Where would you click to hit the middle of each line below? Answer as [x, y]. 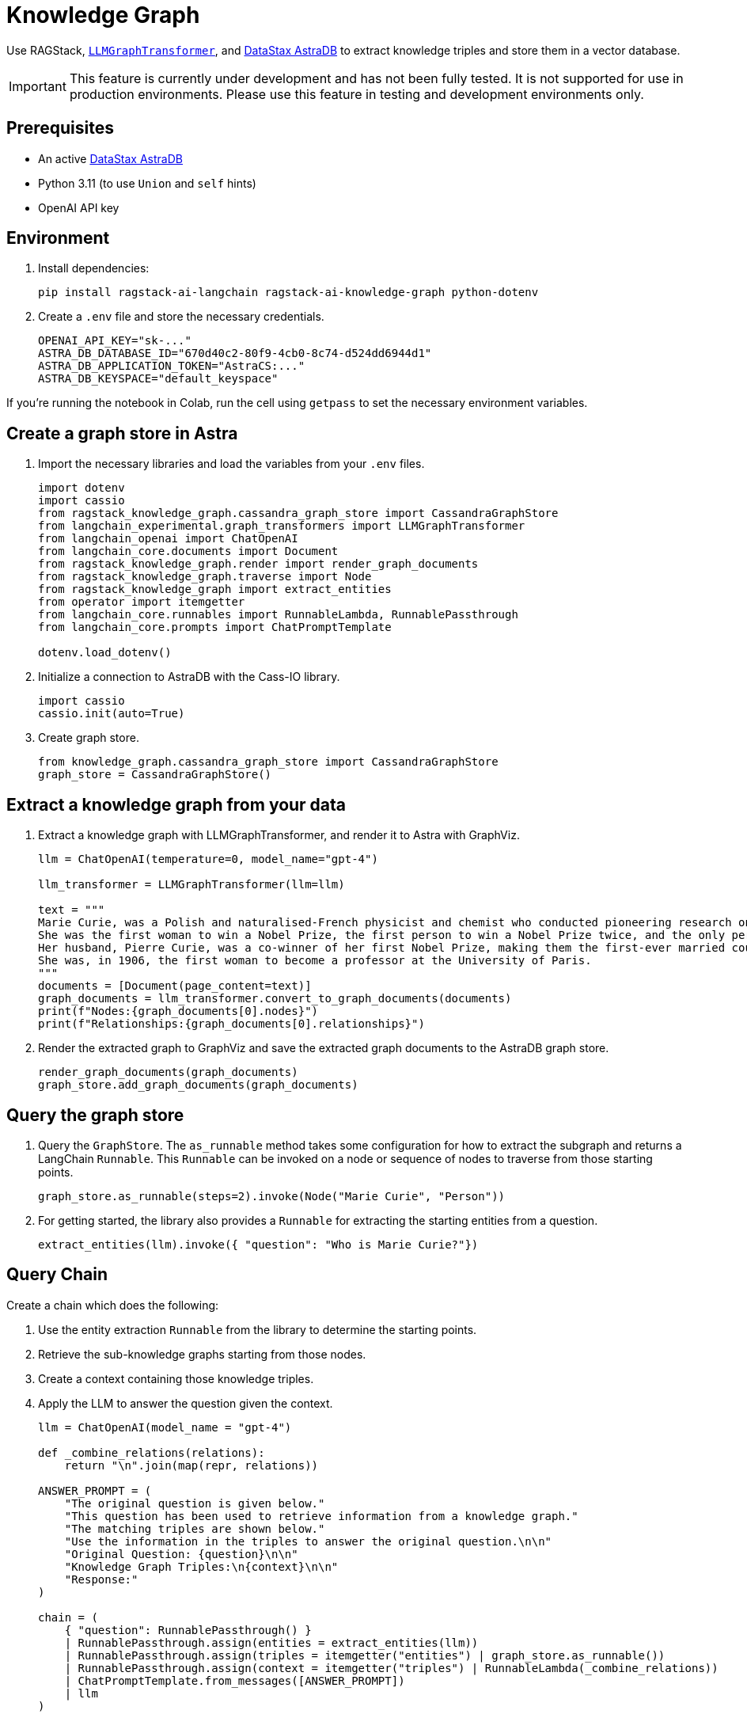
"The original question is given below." [195, 1503]
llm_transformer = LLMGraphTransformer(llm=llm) [191, 885]
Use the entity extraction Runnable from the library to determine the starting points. [258, 1329]
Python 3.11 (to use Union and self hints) [147, 183]
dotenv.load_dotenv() [105, 653]
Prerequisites [60, 128]
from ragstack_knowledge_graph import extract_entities [215, 589]
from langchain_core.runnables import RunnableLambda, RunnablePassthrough [278, 615]
